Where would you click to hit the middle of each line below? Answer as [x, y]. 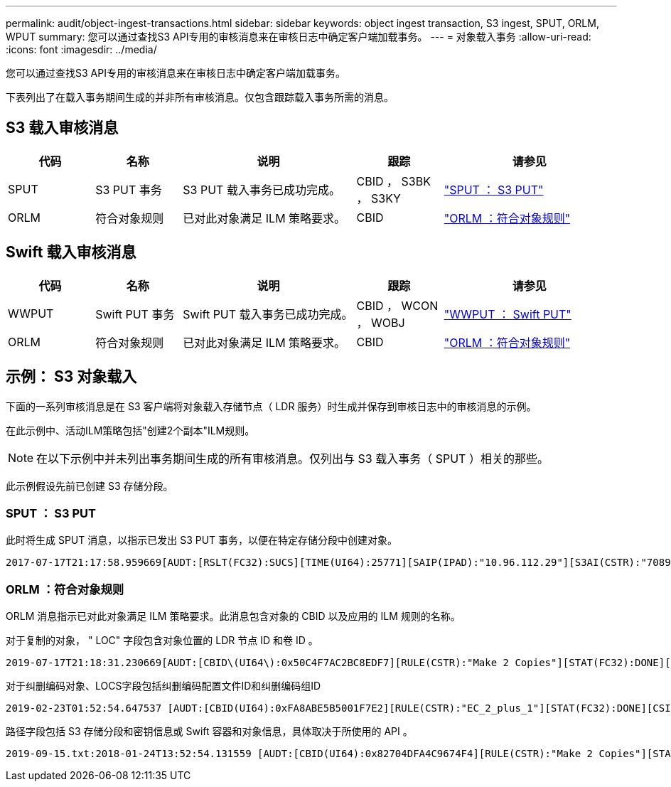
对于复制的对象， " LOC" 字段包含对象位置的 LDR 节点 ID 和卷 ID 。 [162, 641]
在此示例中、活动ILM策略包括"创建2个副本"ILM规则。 [130, 430]
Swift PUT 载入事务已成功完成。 [268, 314]
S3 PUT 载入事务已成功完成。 [262, 189]
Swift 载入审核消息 [71, 252]
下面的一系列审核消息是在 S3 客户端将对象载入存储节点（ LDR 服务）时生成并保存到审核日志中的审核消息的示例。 [271, 406]
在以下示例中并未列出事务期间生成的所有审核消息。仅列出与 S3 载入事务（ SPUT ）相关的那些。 [292, 458]
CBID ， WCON [397, 305]
